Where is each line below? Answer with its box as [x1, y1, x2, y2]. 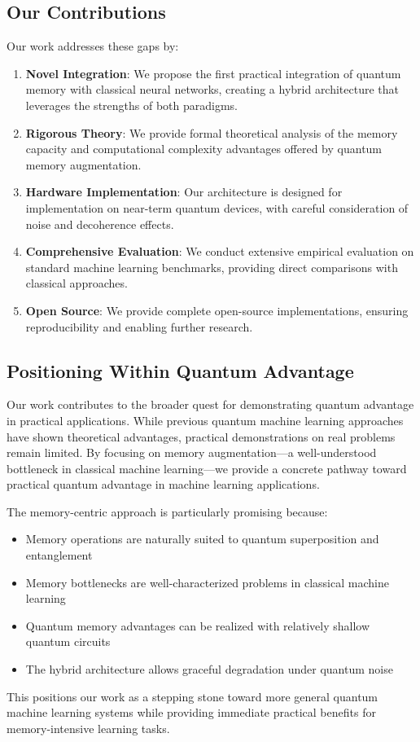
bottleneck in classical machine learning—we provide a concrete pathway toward [7, 459, 407, 476]
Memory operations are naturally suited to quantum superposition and [25, 530, 379, 547]
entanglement [25, 547, 93, 564]
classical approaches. [25, 274, 128, 292]
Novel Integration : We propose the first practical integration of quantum [25, 64, 401, 81]
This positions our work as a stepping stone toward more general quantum [7, 687, 378, 705]
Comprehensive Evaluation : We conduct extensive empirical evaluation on [25, 243, 414, 260]
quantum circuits [25, 633, 111, 650]
